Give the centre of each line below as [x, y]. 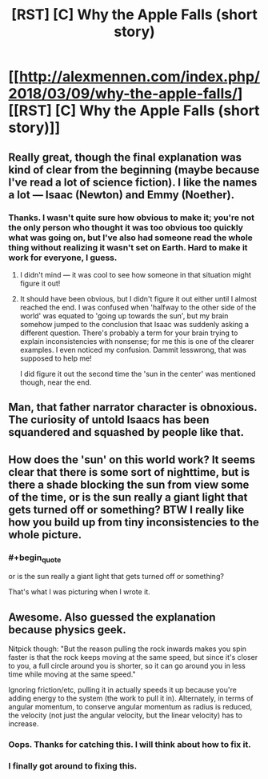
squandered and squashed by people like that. [126, 432]
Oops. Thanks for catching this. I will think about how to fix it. [130, 744]
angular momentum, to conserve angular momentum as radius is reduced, [130, 707]
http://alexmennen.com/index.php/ [139, 77]
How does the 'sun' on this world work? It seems [132, 459]
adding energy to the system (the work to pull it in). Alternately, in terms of [131, 698]
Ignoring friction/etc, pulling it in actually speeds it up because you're [123, 690]
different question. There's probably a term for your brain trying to [129, 333]
